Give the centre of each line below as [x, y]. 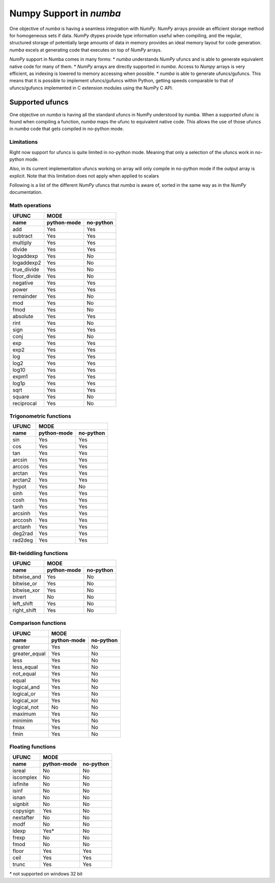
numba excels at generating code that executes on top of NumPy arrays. [86, 50]
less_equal [25, 667]
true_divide [26, 269]
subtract [23, 236]
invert [19, 597]
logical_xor [25, 700]
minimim [23, 720]
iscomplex [25, 777]
